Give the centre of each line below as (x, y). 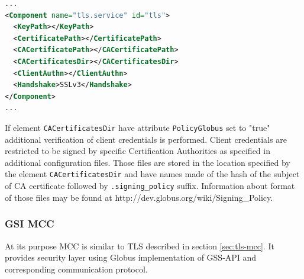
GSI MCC (30, 224)
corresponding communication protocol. (76, 269)
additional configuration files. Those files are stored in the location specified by (148, 162)
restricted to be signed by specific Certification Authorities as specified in (138, 151)
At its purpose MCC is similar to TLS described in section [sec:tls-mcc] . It (140, 246)
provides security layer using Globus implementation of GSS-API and (131, 257)
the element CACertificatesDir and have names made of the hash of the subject (152, 174)
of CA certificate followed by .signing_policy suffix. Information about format (150, 186)
